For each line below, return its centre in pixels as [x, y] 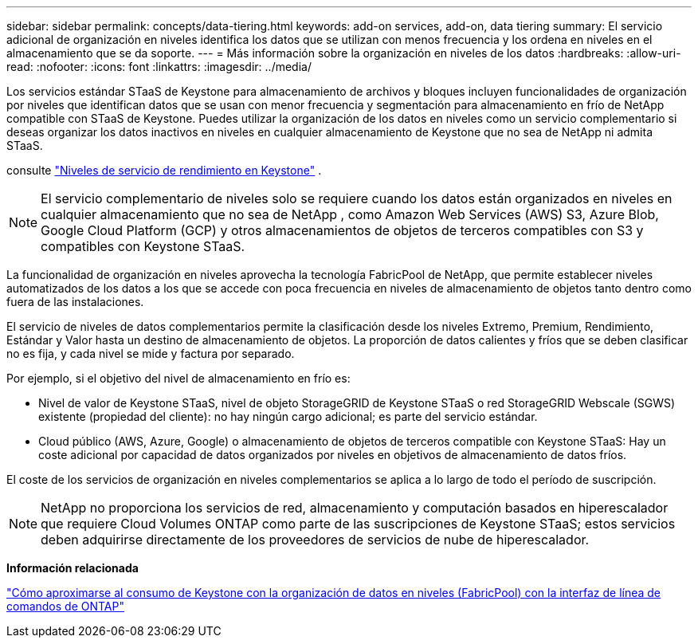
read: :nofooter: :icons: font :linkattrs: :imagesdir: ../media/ [159, 67]
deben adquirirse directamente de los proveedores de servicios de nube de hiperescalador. [315, 540]
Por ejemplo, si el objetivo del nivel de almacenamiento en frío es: [178, 378]
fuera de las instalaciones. [75, 302]
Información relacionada [73, 568]
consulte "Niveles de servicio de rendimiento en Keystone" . [164, 170]
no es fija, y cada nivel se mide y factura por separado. [151, 353]
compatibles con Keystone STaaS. [143, 246]
